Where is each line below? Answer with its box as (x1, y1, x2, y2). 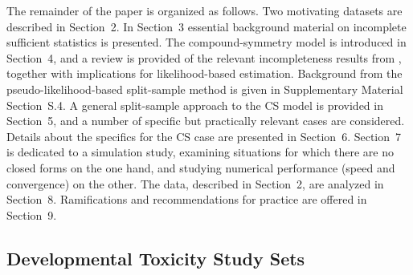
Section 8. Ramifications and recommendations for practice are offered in (6, 191, 367, 208)
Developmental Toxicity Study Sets (6, 245, 305, 270)
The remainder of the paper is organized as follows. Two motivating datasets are (6, 2, 403, 18)
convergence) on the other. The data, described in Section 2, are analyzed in (6, 175, 384, 192)
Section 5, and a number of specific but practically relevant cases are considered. (6, 112, 405, 129)
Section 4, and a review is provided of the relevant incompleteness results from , (6, 49, 402, 66)
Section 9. (6, 206, 57, 223)
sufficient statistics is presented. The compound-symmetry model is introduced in (6, 34, 407, 51)
